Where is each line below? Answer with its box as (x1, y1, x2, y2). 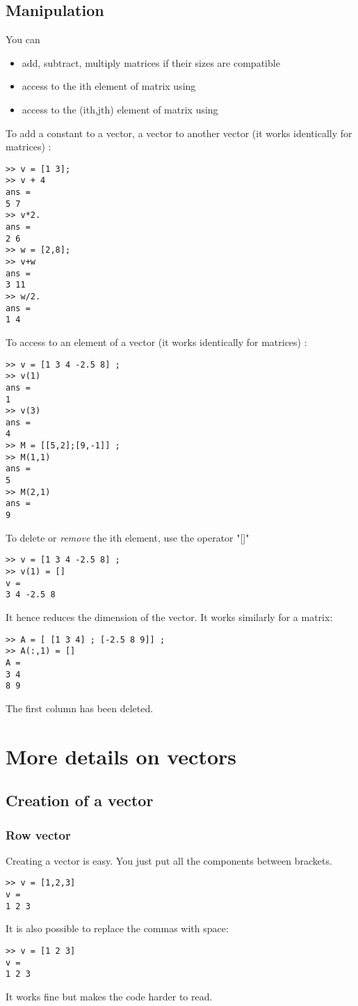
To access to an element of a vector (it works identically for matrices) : (6, 334, 307, 349)
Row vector (6, 826, 71, 843)
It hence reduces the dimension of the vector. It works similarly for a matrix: (6, 609, 333, 624)
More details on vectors (6, 741, 237, 770)
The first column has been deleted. (6, 700, 154, 715)
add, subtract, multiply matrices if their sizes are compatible (22, 55, 280, 70)
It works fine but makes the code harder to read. (6, 989, 213, 1003)
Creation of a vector (6, 789, 154, 811)
